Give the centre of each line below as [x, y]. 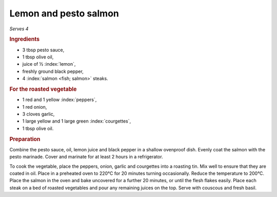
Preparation [25, 139]
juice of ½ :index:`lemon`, [49, 64]
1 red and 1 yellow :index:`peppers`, [60, 100]
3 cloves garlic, [38, 114]
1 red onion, [35, 107]
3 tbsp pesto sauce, [43, 50]
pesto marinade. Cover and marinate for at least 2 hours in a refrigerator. [86, 157]
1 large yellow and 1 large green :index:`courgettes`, [76, 121]
